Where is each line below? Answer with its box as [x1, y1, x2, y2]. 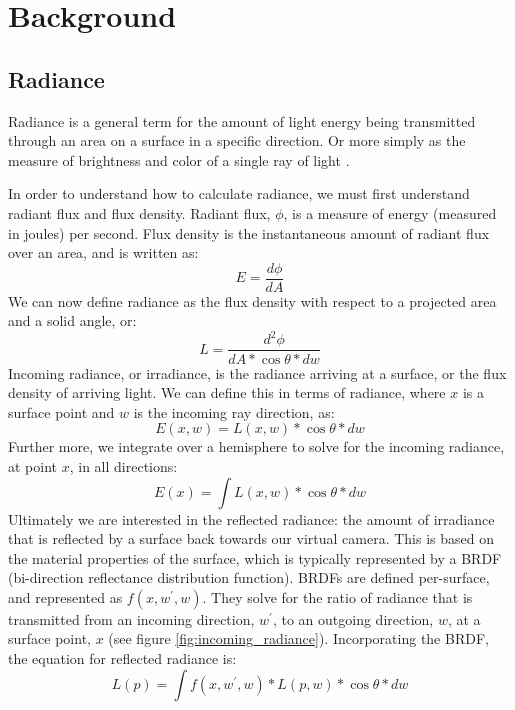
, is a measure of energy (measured [283, 202, 497, 223]
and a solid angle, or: [8, 310, 137, 331]
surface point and [8, 401, 115, 422]
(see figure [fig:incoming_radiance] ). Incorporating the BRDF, [108, 628, 489, 649]
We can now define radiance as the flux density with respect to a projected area [8, 290, 497, 311]
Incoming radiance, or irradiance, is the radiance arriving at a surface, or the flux [8, 362, 507, 383]
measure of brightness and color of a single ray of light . [8, 149, 350, 170]
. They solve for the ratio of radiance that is [202, 586, 473, 607]
